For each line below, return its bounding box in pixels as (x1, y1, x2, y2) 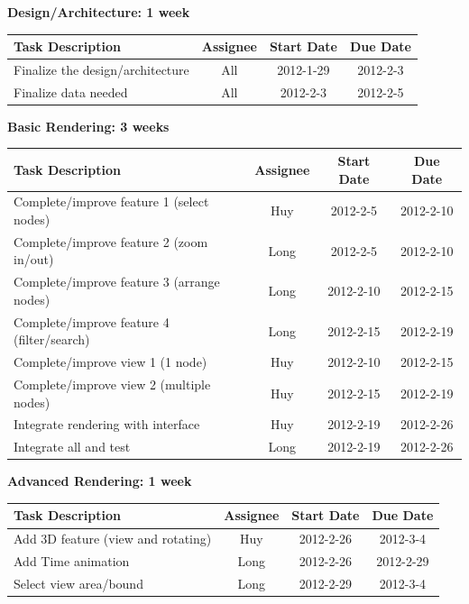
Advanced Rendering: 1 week (7, 471, 192, 490)
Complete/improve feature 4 (14, 312, 170, 331)
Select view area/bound (14, 574, 143, 592)
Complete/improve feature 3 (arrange (14, 272, 220, 291)
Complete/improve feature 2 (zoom (14, 232, 208, 251)
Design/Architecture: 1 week (7, 3, 190, 21)
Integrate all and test (14, 437, 131, 456)
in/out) (14, 250, 54, 269)
